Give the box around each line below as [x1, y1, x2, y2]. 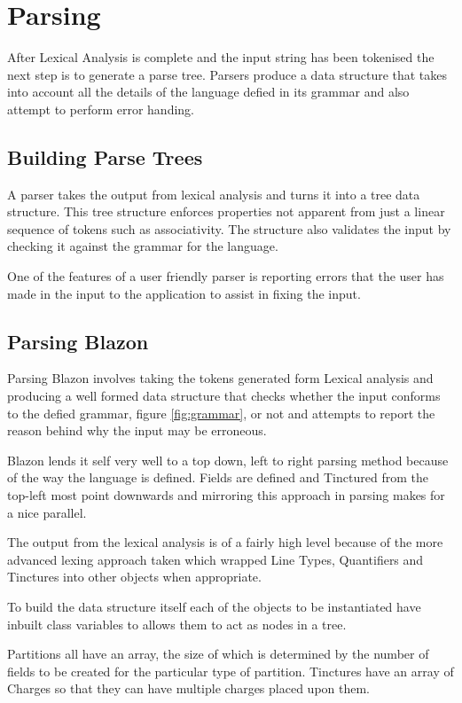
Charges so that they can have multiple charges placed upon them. [7, 679, 371, 698]
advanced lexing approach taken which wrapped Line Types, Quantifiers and [7, 550, 424, 568]
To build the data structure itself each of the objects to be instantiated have [7, 598, 421, 615]
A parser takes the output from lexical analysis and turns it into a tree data [7, 184, 420, 203]
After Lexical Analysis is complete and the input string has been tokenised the [7, 48, 435, 66]
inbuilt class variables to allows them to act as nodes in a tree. [7, 614, 347, 633]
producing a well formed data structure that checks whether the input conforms [7, 387, 441, 405]
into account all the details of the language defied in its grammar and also [7, 82, 410, 101]
